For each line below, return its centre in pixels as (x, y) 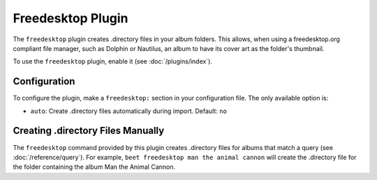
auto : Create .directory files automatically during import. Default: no (128, 111)
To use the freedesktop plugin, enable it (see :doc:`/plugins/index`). (113, 61)
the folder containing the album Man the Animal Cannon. (94, 167)
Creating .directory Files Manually (89, 131)
